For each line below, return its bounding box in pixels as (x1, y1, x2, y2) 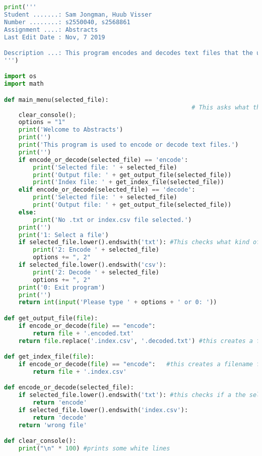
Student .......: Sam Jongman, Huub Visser (4, 11, 152, 18)
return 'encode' (33, 399, 87, 407)
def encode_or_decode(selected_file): (4, 384, 134, 391)
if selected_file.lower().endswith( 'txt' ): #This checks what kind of (18, 239, 260, 246)
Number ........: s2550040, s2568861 (4, 18, 130, 26)
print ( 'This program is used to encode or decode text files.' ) (18, 141, 239, 149)
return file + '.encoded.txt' (33, 329, 134, 337)
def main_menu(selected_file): (4, 96, 109, 103)
